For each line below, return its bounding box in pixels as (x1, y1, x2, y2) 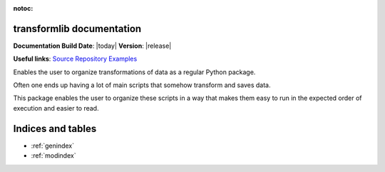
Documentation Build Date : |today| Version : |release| (13, 41, 172, 50)
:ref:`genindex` (31, 141, 75, 150)
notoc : (13, 4, 34, 12)
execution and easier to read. (13, 103, 99, 112)
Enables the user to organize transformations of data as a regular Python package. (13, 68, 256, 76)
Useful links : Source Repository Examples (13, 54, 138, 64)
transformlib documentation (13, 22, 142, 35)
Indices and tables (13, 122, 97, 135)
